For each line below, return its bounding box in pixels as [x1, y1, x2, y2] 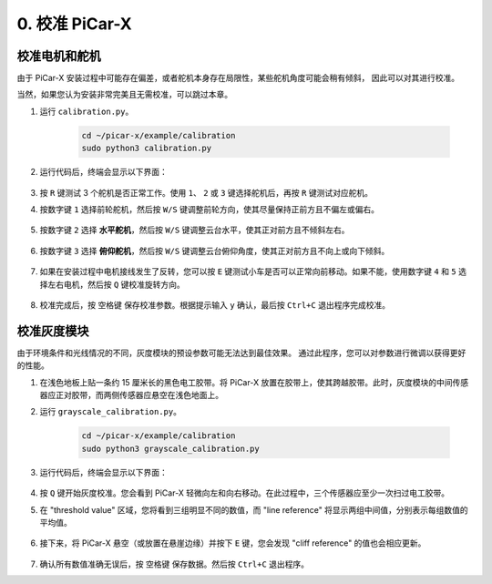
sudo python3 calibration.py [81, 143, 212, 154]
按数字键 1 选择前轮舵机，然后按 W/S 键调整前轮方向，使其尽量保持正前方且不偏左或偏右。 [39, 203, 380, 214]
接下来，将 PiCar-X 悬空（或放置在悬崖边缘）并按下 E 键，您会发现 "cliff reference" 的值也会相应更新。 [39, 538, 426, 548]
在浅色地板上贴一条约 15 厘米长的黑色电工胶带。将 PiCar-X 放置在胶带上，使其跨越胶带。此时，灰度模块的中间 [39, 376, 453, 387]
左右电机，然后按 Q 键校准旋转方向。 [46, 279, 186, 290]
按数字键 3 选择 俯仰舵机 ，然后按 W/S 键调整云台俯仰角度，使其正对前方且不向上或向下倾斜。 [39, 245, 390, 256]
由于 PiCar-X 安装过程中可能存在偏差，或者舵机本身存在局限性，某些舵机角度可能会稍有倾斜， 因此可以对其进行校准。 [16, 73, 460, 84]
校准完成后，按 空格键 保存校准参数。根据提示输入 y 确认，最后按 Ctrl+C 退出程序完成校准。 [39, 299, 391, 310]
